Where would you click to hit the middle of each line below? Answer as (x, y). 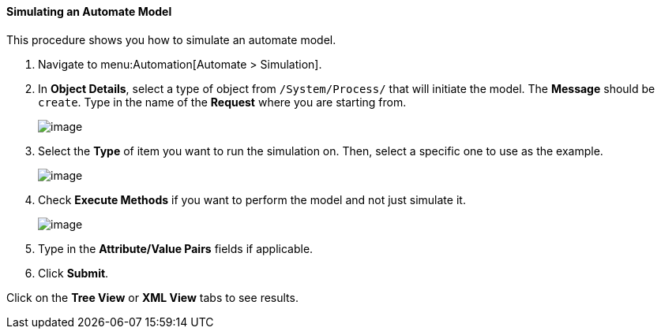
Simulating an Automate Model (89, 11)
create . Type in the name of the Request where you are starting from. (222, 102)
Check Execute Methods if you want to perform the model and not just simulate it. (252, 199)
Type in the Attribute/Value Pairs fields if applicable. (176, 248)
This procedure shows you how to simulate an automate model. (171, 39)
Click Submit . (73, 273)
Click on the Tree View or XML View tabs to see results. (152, 297)
